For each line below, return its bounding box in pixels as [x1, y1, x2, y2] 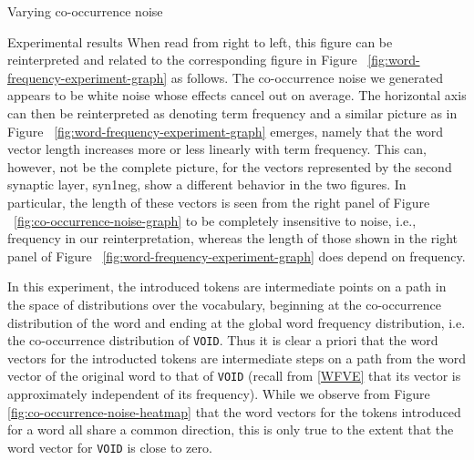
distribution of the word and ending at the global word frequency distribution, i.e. [7, 312, 466, 332]
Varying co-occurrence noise [7, 2, 163, 20]
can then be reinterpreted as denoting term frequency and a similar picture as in [7, 103, 458, 122]
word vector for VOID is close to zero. [7, 437, 212, 456]
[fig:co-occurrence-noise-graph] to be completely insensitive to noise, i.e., [14, 210, 417, 230]
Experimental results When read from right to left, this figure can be [7, 32, 393, 51]
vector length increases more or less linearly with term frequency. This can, [7, 139, 427, 158]
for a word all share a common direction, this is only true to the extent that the [7, 420, 454, 439]
